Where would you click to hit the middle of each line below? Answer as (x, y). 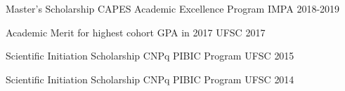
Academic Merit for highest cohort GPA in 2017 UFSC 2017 (136, 32)
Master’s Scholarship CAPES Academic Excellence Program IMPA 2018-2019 (173, 8)
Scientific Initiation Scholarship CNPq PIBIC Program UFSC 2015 (150, 56)
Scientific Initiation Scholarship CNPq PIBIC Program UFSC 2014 (150, 79)
